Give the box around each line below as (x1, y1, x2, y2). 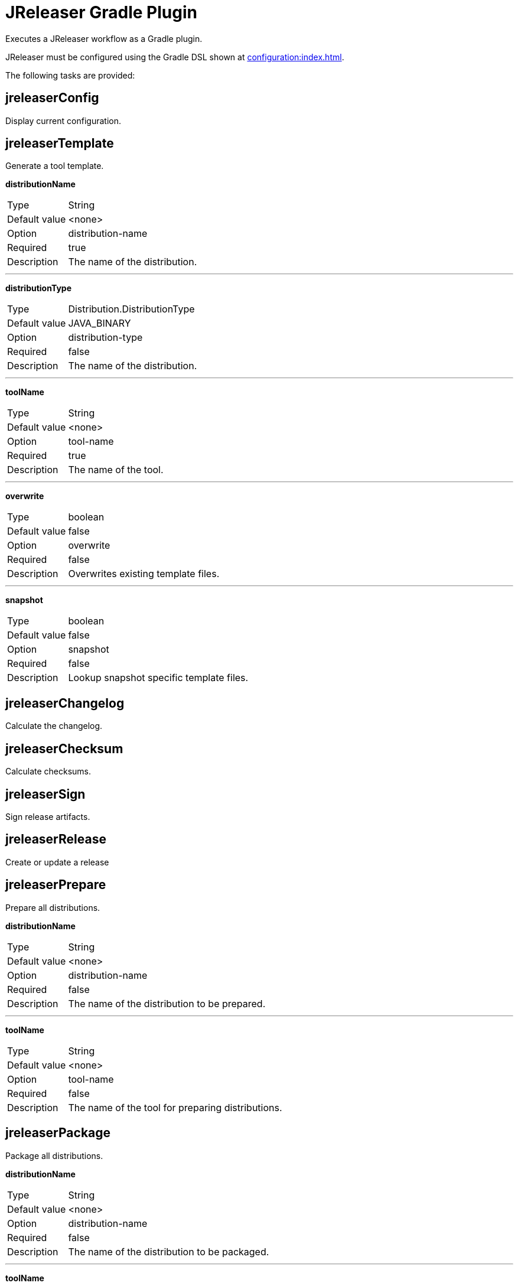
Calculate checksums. (5, 766, 92, 777)
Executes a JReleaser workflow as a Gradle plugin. (5, 33, 203, 44)
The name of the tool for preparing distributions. (68, 1101, 282, 1114)
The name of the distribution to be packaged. (68, 1245, 269, 1258)
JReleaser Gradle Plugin (5, 2, 197, 22)
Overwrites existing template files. (68, 568, 220, 580)
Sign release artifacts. (5, 811, 90, 822)
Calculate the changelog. (5, 721, 103, 731)
